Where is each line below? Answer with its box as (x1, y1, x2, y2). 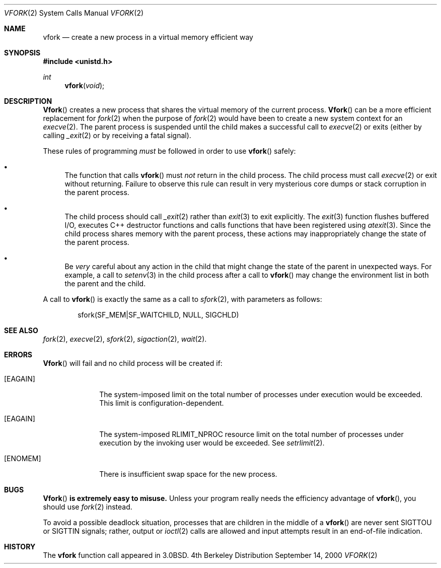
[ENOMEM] (4, 454, 41, 463)
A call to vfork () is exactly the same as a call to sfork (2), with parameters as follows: (43, 295, 322, 303)
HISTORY (4, 542, 36, 551)
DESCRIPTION (4, 97, 52, 105)
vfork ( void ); (64, 81, 105, 90)
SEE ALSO (4, 326, 38, 335)
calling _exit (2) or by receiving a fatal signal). (43, 131, 191, 140)
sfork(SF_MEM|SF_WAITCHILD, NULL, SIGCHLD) (78, 310, 239, 319)
